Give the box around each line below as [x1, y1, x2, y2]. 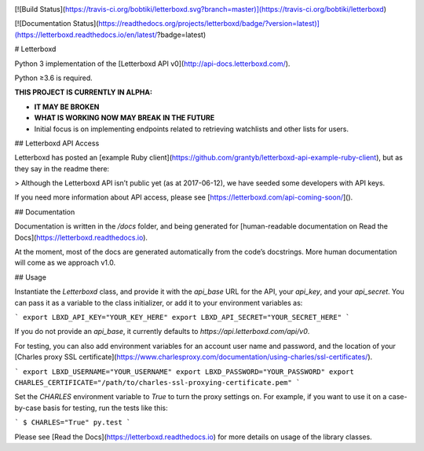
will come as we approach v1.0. [14, 258, 116, 267]
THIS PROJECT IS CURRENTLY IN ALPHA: [14, 87, 153, 97]
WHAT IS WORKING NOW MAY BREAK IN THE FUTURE [34, 113, 215, 123]
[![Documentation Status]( [14, 19, 99, 28]
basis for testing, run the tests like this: [42, 403, 168, 412]
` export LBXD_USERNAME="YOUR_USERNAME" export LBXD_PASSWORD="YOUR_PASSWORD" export [14, 367, 355, 376]
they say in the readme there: [14, 163, 110, 173]
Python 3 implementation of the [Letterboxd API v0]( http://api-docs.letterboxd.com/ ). [14, 59, 291, 68]
